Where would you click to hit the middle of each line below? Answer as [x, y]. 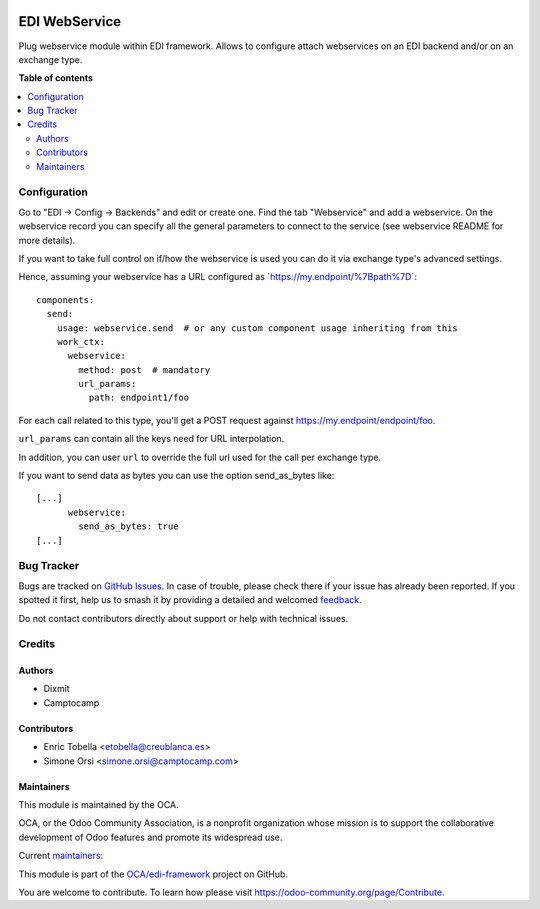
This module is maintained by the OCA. [98, 805]
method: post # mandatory [144, 369]
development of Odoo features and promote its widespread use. [150, 837]
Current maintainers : [61, 856]
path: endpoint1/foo [139, 398]
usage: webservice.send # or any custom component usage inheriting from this [257, 328]
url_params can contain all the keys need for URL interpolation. [151, 439]
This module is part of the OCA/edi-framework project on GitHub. [153, 874]
